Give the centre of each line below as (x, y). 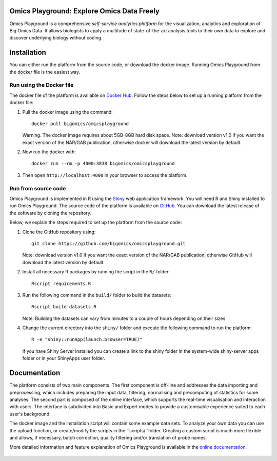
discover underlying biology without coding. (56, 38)
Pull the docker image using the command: (67, 112)
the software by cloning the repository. (51, 213)
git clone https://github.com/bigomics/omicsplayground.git (108, 243)
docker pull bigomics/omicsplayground (80, 124)
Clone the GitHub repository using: (59, 232)
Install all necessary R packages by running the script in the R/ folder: (96, 272)
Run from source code (38, 188)
